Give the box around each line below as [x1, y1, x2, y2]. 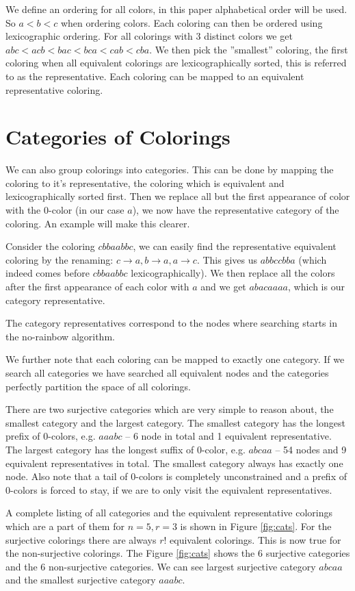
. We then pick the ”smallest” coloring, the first [149, 42, 348, 56]
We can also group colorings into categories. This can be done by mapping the [5, 162, 334, 177]
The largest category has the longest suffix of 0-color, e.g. [5, 442, 246, 456]
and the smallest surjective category [5, 573, 156, 587]
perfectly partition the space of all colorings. [5, 379, 191, 393]
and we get [200, 279, 246, 294]
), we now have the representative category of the [132, 203, 339, 217]
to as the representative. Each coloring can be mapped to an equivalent [5, 68, 304, 83]
